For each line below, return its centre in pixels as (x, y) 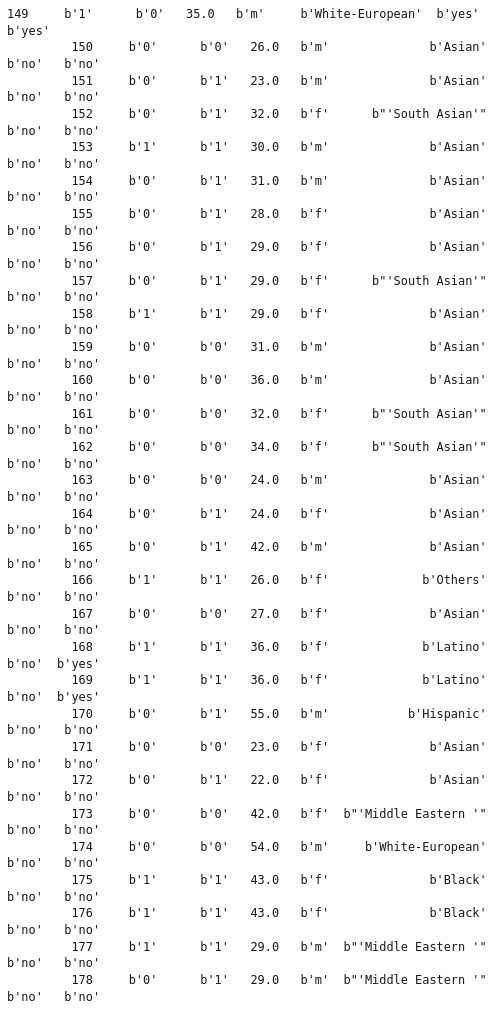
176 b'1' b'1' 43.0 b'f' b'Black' (279, 913)
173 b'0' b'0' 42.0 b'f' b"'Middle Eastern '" (279, 813)
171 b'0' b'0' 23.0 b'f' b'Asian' (279, 746)
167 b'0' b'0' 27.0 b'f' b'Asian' (279, 613)
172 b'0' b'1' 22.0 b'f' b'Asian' (279, 780)
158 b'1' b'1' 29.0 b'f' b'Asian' (279, 313)
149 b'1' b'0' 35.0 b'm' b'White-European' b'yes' (243, 14)
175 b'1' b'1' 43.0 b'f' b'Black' (279, 880)
